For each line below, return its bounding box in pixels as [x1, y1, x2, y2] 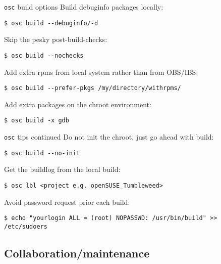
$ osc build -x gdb [4, 117, 69, 124]
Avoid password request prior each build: [4, 196, 130, 207]
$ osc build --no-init [4, 149, 80, 157]
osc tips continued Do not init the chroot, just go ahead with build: [4, 131, 214, 142]
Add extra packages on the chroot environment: [4, 99, 151, 109]
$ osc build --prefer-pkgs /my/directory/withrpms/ [4, 84, 181, 92]
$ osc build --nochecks [4, 52, 84, 59]
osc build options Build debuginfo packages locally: [4, 2, 163, 12]
